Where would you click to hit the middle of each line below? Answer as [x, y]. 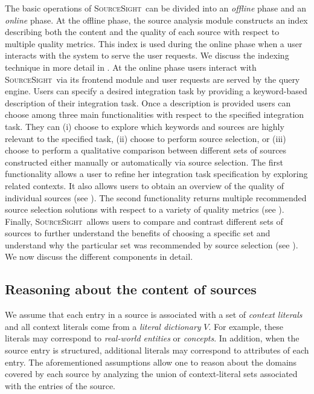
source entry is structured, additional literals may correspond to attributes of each [157, 350]
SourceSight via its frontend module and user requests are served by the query [152, 79]
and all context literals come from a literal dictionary [103, 326]
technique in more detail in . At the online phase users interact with [131, 67]
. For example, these [246, 326]
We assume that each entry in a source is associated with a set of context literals [154, 315]
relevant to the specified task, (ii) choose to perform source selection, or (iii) [146, 138]
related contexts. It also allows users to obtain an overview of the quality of [145, 185]
